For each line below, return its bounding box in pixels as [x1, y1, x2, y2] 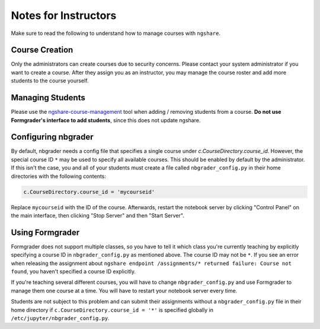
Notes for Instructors [11, 9, 117, 22]
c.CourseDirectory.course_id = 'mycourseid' [23, 189, 155, 195]
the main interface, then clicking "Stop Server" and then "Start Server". [11, 212, 185, 219]
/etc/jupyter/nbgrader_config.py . [11, 315, 110, 321]
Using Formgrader [11, 227, 80, 237]
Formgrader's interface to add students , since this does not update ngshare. [11, 116, 201, 124]
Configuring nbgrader [11, 132, 94, 142]
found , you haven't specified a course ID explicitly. [11, 268, 136, 275]
